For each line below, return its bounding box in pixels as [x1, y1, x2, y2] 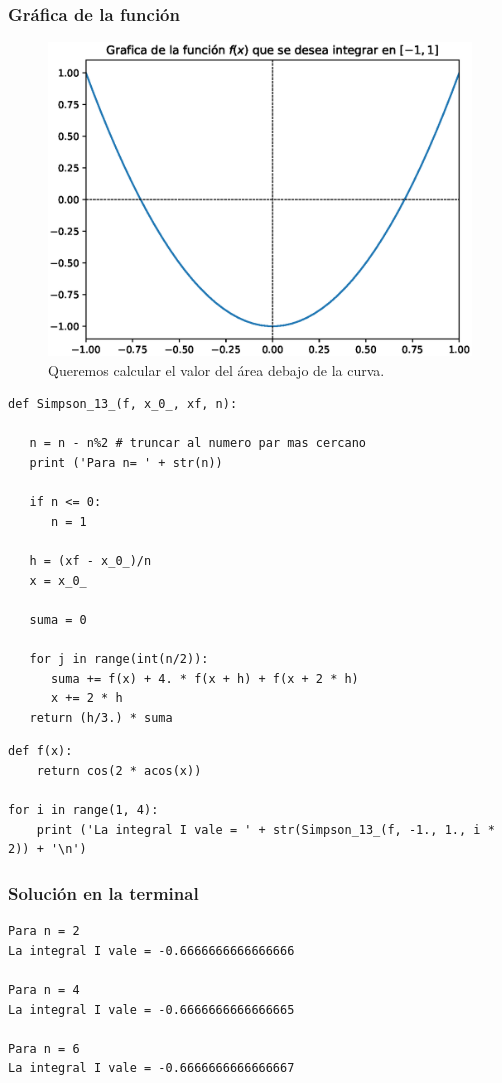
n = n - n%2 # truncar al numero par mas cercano [29, 436, 366, 451]
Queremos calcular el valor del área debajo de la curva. [48, 359, 385, 380]
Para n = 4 [8, 982, 80, 997]
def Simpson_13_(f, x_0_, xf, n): [8, 397, 238, 412]
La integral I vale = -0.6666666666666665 [8, 1002, 295, 1017]
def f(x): [8, 744, 73, 759]
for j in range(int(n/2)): [29, 651, 209, 666]
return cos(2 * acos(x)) [36, 763, 202, 778]
